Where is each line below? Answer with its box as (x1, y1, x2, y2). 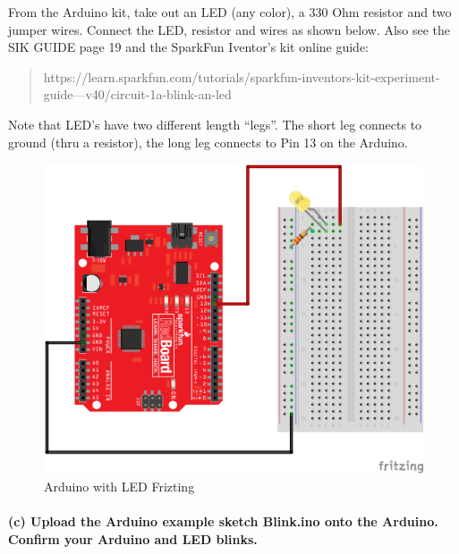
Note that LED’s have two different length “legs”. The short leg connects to (8, 114, 422, 133)
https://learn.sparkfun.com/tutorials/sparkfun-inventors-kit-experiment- (43, 67, 440, 86)
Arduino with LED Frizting (44, 476, 195, 495)
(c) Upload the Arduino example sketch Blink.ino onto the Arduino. (8, 511, 438, 530)
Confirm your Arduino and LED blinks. (8, 529, 258, 548)
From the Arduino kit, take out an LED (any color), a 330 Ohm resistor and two (8, 3, 452, 21)
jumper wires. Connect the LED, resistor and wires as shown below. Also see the (8, 20, 451, 38)
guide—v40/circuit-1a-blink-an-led (43, 85, 232, 104)
